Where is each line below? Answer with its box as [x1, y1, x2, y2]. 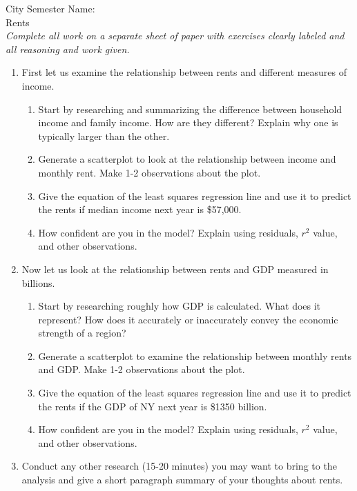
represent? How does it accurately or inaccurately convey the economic [38, 312, 338, 326]
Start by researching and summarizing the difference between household [38, 101, 342, 116]
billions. [21, 275, 55, 290]
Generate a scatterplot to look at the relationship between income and [38, 152, 336, 166]
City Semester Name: [6, 1, 95, 15]
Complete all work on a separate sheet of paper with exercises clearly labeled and [6, 28, 345, 43]
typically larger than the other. [38, 128, 170, 143]
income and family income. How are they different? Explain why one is [38, 115, 338, 130]
